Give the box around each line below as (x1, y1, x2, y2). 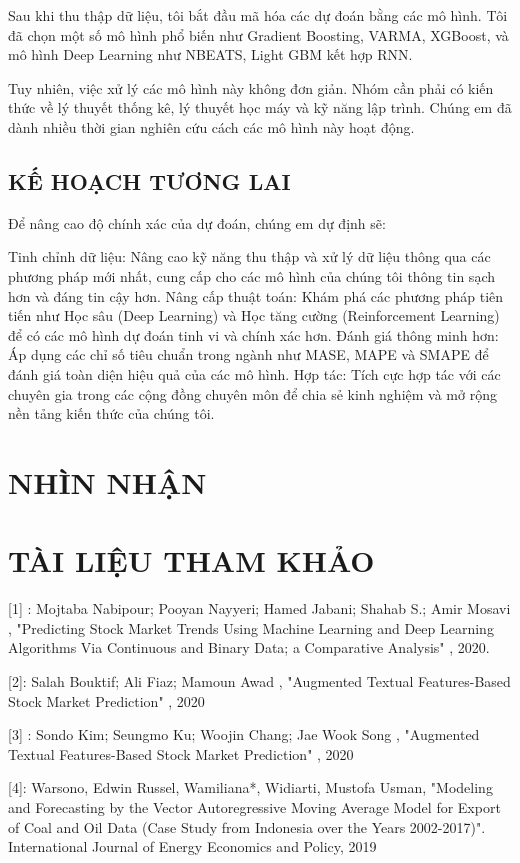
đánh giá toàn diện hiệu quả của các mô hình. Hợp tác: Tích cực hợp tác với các (8, 363, 501, 384)
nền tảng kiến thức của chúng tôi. (8, 403, 215, 424)
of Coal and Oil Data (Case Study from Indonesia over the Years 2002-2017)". (8, 816, 486, 837)
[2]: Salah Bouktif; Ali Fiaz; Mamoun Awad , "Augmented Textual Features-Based (8, 670, 511, 691)
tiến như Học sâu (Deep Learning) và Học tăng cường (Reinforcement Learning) (8, 305, 500, 326)
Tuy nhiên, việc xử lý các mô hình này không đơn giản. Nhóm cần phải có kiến (8, 77, 494, 98)
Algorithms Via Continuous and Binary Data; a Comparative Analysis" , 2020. (8, 637, 490, 658)
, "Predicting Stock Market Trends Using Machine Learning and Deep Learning (8, 617, 494, 638)
